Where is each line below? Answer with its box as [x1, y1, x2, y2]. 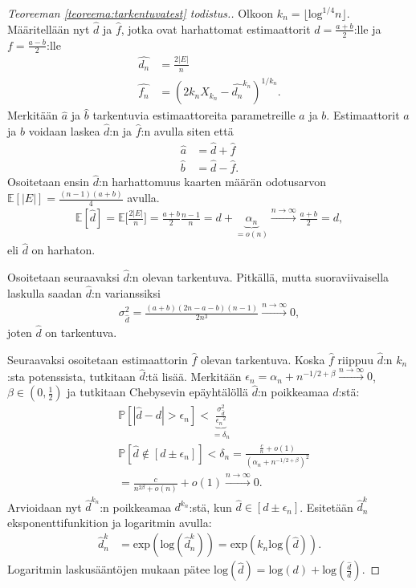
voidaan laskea [28, 122, 100, 139]
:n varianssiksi [92, 284, 161, 301]
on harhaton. [31, 241, 96, 258]
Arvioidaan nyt [7, 498, 82, 515]
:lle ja [353, 20, 381, 37]
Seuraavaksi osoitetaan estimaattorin [7, 351, 188, 367]
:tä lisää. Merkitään [145, 367, 242, 384]
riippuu [337, 351, 374, 367]
